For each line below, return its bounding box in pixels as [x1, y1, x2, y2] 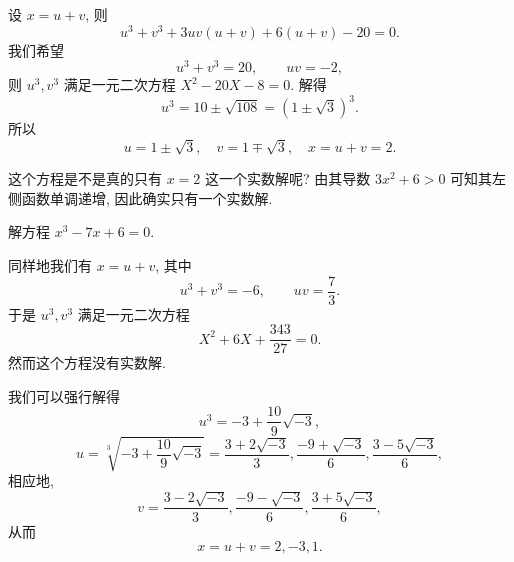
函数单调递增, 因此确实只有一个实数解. [21, 187, 273, 208]
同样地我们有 [8, 254, 92, 275]
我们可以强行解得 [8, 385, 120, 406]
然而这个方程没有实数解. [8, 352, 166, 373]
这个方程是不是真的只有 [8, 168, 162, 189]
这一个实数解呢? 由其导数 [205, 168, 371, 189]
